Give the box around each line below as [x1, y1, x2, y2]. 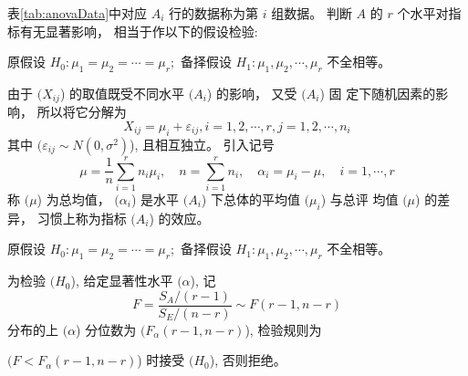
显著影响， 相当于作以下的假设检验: [45, 21, 258, 40]
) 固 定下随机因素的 [319, 83, 436, 102]
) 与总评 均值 [320, 189, 399, 208]
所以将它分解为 [36, 102, 127, 121]
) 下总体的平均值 [201, 189, 300, 208]
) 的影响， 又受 [206, 83, 297, 102]
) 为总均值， [36, 189, 110, 208]
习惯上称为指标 [36, 208, 127, 227]
